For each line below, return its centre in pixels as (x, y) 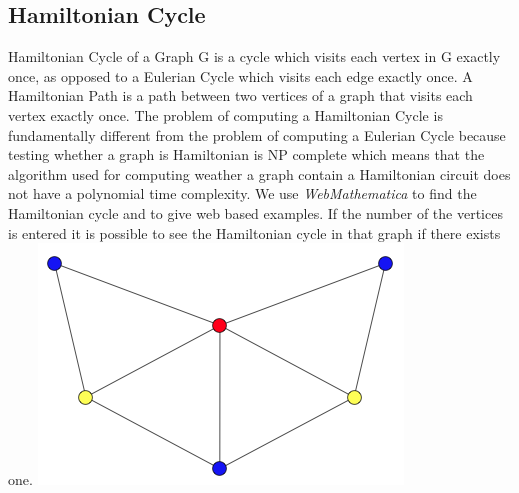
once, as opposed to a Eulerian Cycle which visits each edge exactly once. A (240, 75)
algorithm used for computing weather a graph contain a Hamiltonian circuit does (259, 173)
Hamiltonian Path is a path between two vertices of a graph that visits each (240, 95)
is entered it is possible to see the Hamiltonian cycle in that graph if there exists (254, 232)
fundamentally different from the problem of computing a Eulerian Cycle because (257, 134)
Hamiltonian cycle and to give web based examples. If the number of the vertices (255, 212)
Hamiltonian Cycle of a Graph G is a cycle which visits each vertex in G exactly (254, 56)
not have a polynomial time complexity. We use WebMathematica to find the (242, 193)
